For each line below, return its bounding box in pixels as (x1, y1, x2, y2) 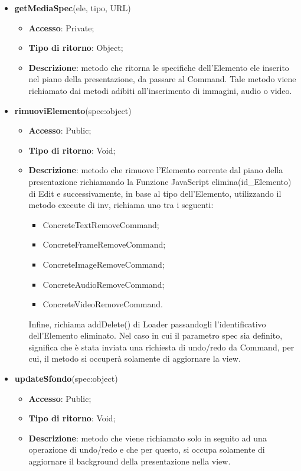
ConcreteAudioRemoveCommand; (42, 278, 165, 290)
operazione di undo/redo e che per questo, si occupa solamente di (28, 443, 265, 456)
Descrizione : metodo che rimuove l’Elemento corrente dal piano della (28, 164, 283, 176)
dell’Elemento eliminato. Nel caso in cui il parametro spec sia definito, (28, 329, 283, 342)
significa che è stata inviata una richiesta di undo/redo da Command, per (28, 340, 295, 353)
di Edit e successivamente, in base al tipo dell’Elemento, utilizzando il (28, 187, 282, 199)
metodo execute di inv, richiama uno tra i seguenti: (28, 199, 214, 211)
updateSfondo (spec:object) (14, 372, 118, 385)
